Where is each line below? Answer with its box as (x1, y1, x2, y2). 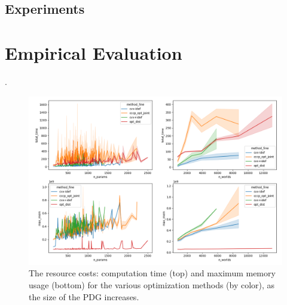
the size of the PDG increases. (29, 290, 139, 303)
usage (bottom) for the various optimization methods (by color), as (29, 279, 275, 291)
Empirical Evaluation (5, 40, 182, 65)
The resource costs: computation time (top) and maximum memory (29, 267, 276, 279)
